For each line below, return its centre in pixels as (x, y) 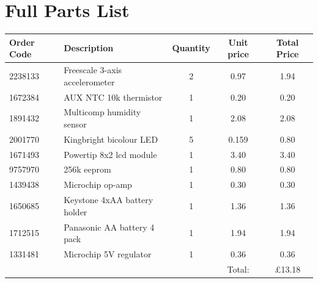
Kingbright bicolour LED (111, 139)
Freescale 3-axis (93, 70)
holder (76, 211)
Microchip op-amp (98, 184)
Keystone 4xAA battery (109, 200)
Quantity (191, 48)
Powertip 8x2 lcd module (110, 154)
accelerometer (89, 81)
